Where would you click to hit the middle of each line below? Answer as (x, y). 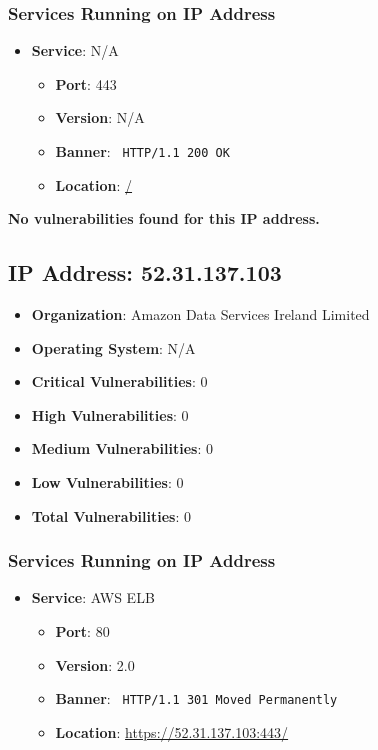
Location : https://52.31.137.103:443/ (172, 731)
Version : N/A (100, 117)
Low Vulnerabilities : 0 (107, 482)
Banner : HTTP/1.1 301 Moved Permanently (196, 698)
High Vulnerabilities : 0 (110, 414)
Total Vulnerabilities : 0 (111, 515)
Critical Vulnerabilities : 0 (119, 381)
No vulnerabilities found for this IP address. (164, 218)
